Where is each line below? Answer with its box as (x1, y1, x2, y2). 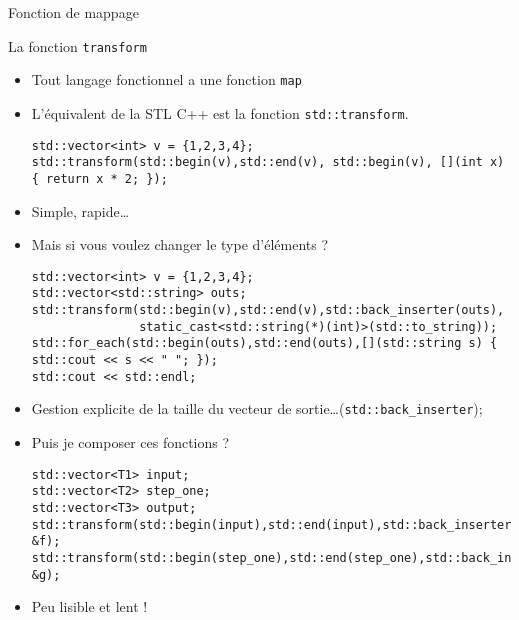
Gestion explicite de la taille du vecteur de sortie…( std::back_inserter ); (31, 398, 483, 419)
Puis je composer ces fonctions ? (31, 431, 230, 452)
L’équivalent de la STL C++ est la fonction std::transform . (31, 102, 409, 123)
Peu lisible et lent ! (31, 596, 148, 617)
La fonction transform (8, 35, 147, 56)
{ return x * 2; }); (31, 171, 168, 186)
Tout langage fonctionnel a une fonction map (31, 69, 302, 90)
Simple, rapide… (31, 200, 130, 221)
